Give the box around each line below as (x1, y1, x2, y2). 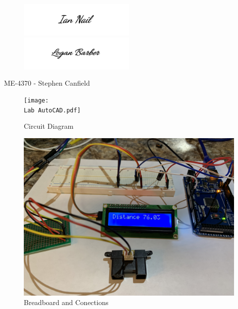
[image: (24, 97, 49, 104)
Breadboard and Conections (24, 297, 109, 308)
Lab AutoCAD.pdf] (24, 106, 81, 114)
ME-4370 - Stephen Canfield (4, 78, 90, 88)
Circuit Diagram (24, 121, 74, 131)
